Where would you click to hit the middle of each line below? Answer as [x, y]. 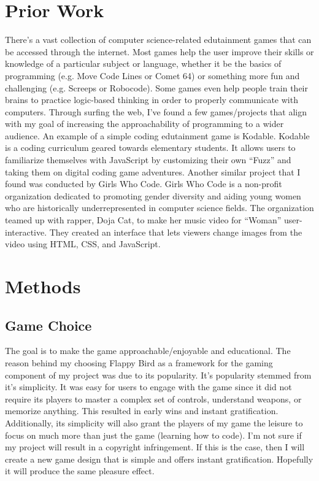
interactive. [26, 232]
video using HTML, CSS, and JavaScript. [83, 244]
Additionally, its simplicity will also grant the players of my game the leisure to [154, 422]
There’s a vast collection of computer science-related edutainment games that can [158, 40]
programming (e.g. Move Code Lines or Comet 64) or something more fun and [152, 75]
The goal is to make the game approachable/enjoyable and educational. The [148, 351]
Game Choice [48, 325]
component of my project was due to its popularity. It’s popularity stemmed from [158, 375]
